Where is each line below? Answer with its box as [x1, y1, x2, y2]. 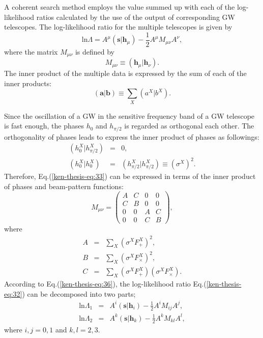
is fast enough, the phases [4, 120, 84, 131]
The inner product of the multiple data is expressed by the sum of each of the [4, 68, 247, 79]
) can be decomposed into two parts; [22, 288, 136, 299]
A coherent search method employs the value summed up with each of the [4, 2, 235, 12]
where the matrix [4, 46, 58, 57]
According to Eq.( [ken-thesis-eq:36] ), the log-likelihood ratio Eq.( [4, 278, 207, 289]
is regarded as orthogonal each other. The [124, 120, 254, 131]
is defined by [75, 46, 115, 57]
